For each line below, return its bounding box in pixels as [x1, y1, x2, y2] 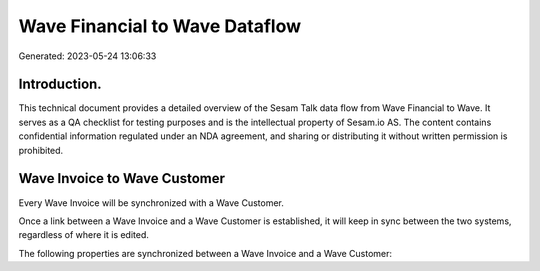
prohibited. [18, 144, 64, 156]
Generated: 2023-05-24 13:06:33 [18, 50, 157, 62]
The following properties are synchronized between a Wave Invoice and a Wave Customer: [18, 247, 393, 259]
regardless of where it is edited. [18, 229, 150, 241]
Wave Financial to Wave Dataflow [18, 15, 302, 37]
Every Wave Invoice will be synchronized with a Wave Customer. [18, 196, 285, 209]
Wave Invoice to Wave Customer [18, 170, 225, 187]
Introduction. [18, 76, 102, 93]
